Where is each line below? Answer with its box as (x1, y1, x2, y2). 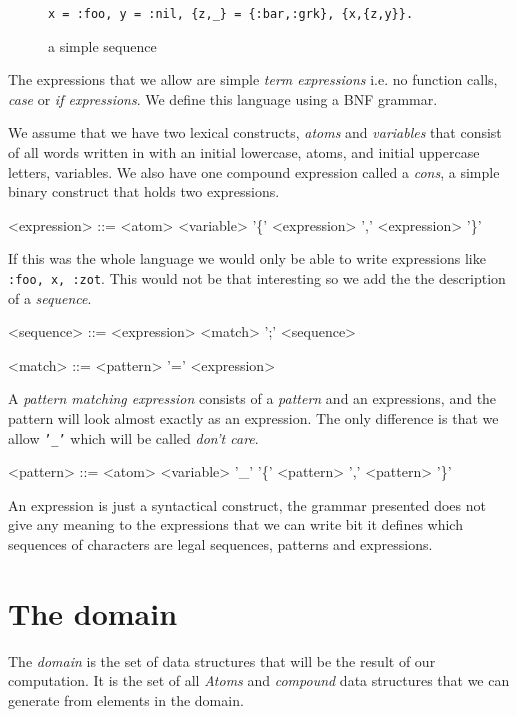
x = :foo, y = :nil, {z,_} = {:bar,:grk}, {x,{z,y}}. (48, 7, 414, 21)
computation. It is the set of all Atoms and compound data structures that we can (8, 670, 510, 691)
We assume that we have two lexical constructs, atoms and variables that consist (8, 122, 502, 143)
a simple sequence (48, 35, 157, 56)
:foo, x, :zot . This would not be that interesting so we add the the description (8, 268, 506, 288)
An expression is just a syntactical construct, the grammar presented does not (8, 494, 486, 515)
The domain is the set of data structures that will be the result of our (8, 650, 436, 671)
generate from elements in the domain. (8, 689, 244, 710)
